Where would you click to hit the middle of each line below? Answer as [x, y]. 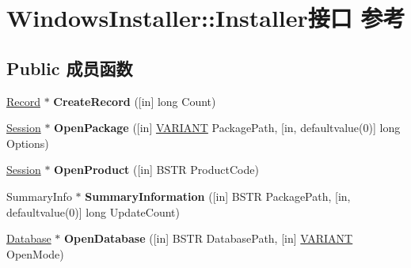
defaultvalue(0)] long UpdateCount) [93, 211]
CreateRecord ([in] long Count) [135, 101]
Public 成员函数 [70, 68]
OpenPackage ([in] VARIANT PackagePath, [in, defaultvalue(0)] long [227, 128]
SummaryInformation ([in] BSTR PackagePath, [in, [218, 196]
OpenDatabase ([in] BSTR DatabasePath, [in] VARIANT [209, 238]
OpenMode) [35, 253]
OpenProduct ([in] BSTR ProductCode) [156, 170]
